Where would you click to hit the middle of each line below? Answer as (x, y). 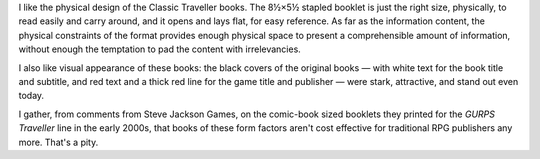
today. (31, 96)
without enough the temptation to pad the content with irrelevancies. (160, 49)
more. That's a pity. (58, 142)
